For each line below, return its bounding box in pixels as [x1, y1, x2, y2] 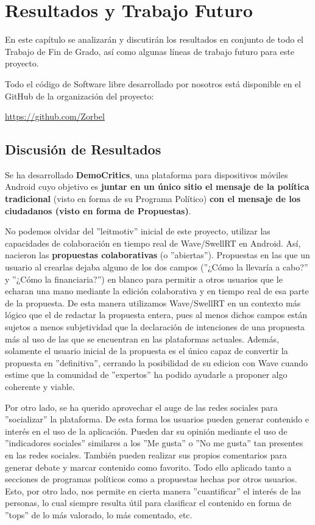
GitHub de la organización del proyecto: [5, 89, 154, 102]
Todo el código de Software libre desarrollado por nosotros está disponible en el [5, 77, 301, 90]
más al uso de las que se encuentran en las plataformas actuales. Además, [5, 332, 279, 345]
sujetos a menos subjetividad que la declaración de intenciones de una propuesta [5, 320, 305, 333]
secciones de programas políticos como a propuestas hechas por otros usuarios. [5, 472, 297, 485]
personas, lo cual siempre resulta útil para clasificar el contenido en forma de [5, 496, 291, 509]
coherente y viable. [5, 380, 75, 393]
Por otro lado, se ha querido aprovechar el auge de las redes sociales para [5, 400, 278, 413]
